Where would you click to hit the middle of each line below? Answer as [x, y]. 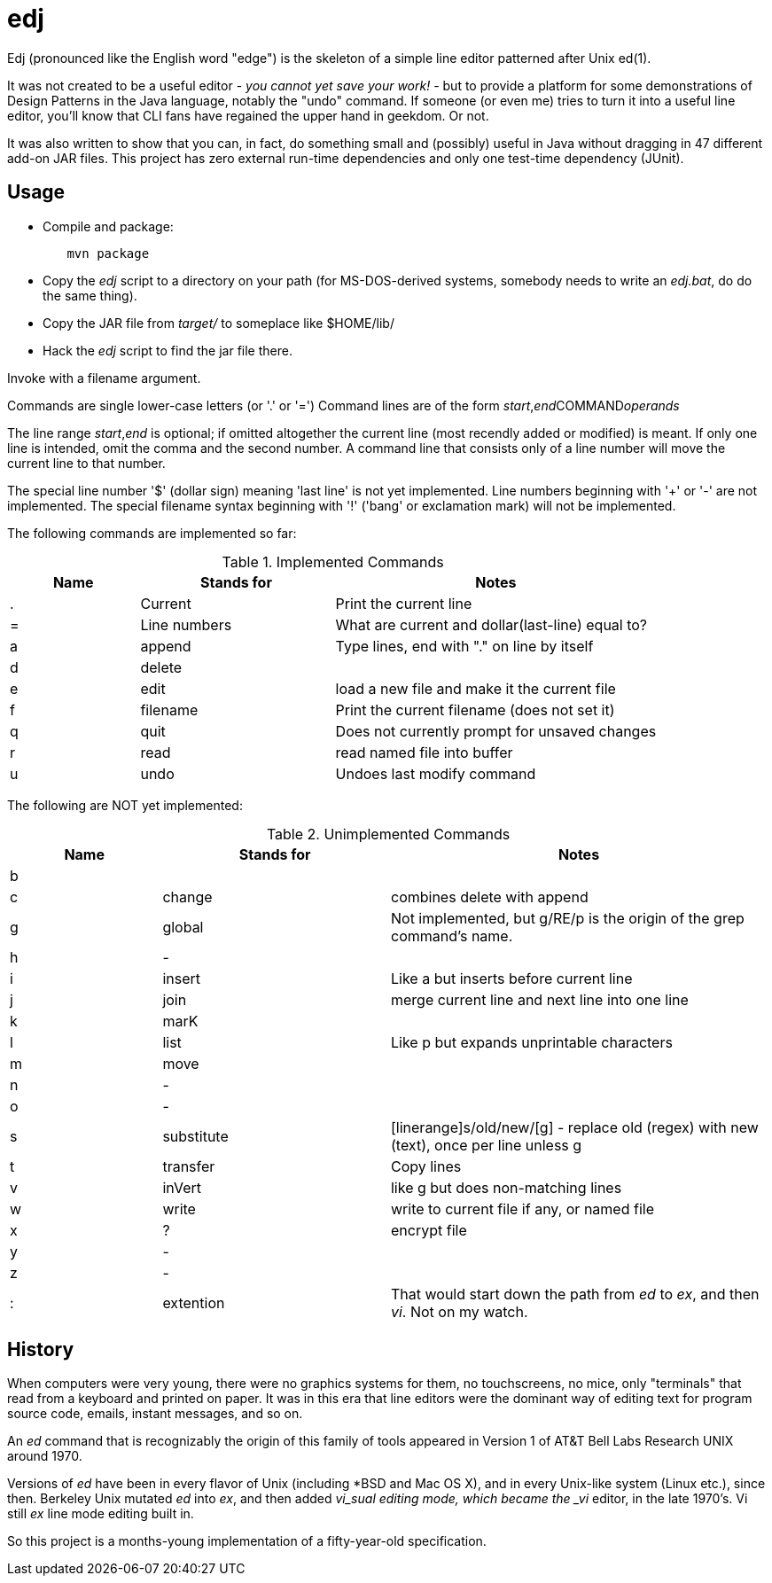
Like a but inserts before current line [511, 978]
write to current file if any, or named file [522, 1209]
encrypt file [429, 1230]
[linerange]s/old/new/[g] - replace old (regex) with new [574, 1127]
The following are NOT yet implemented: [125, 805]
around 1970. [45, 1456]
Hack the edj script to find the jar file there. [168, 350]
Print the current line [404, 603]
